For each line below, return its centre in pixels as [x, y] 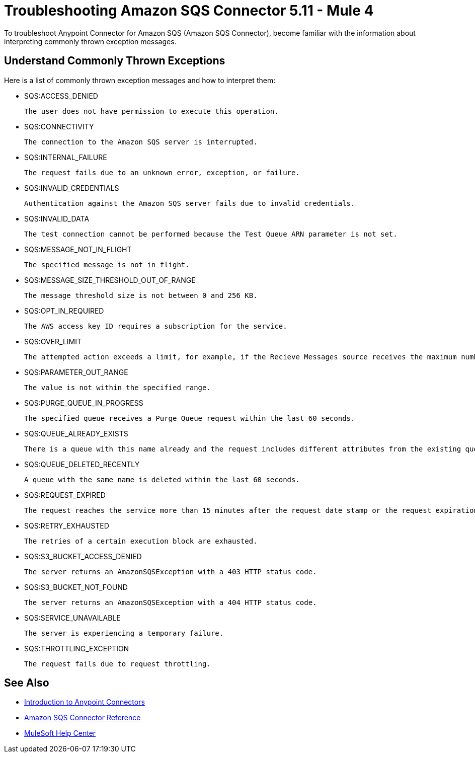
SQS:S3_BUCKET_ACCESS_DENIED [83, 556]
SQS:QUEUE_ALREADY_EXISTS [76, 433]
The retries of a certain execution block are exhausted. [141, 541]
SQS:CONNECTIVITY [59, 126]
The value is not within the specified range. [117, 387]
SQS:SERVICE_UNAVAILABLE [72, 618]
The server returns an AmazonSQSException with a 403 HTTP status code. [171, 572]
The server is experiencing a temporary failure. [124, 633]
